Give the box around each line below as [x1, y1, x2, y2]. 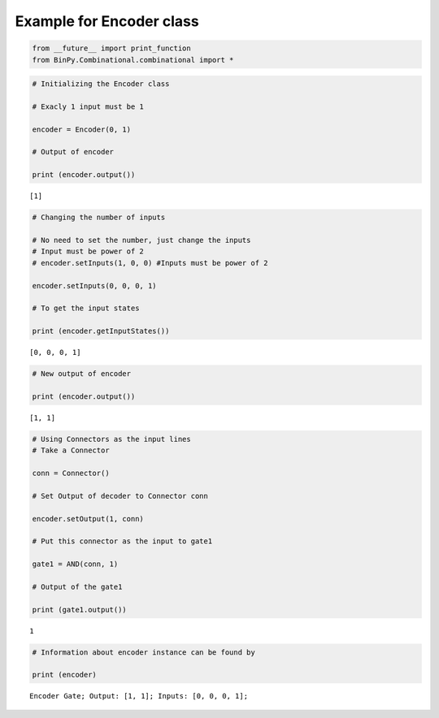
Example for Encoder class [15, 12, 199, 30]
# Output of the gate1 [32, 582, 123, 591]
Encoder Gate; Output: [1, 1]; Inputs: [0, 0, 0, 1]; [29, 691, 248, 701]
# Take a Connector [32, 446, 110, 455]
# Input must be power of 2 [32, 247, 144, 256]
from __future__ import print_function [32, 44, 191, 53]
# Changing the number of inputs [32, 213, 166, 223]
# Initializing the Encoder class [32, 80, 170, 89]
